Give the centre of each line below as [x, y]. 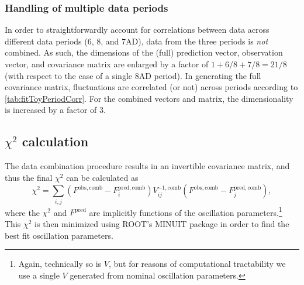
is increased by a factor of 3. [55, 110]
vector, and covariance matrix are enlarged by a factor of [107, 64]
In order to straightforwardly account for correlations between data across [137, 30]
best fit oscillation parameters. [59, 235]
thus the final [29, 177]
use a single [39, 275]
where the [22, 212]
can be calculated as [102, 177]
